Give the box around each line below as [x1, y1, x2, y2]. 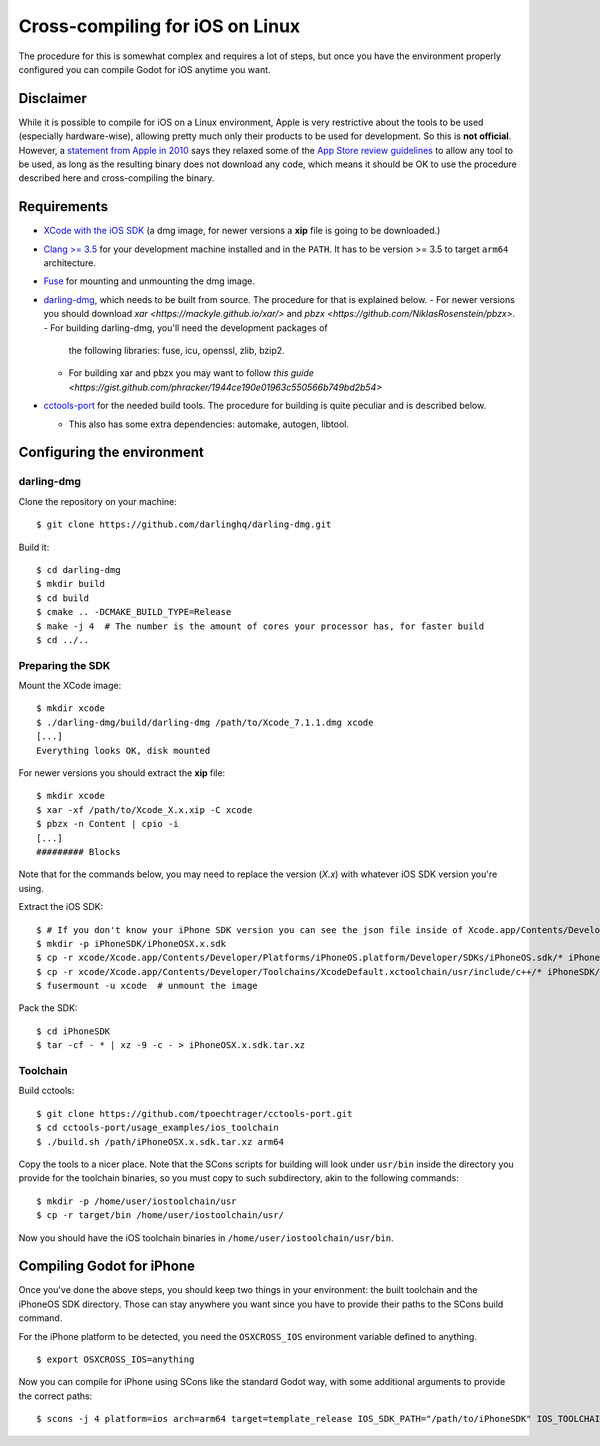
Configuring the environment [18, 444, 204, 461]
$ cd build [36, 592, 90, 604]
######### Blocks [36, 846, 121, 857]
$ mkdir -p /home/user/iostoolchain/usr [36, 1195, 237, 1207]
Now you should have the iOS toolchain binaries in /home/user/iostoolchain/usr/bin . [18, 1231, 394, 1244]
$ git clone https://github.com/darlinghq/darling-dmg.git [36, 519, 332, 530]
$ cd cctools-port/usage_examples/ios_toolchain [36, 1122, 279, 1134]
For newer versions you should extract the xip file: [18, 766, 226, 779]
